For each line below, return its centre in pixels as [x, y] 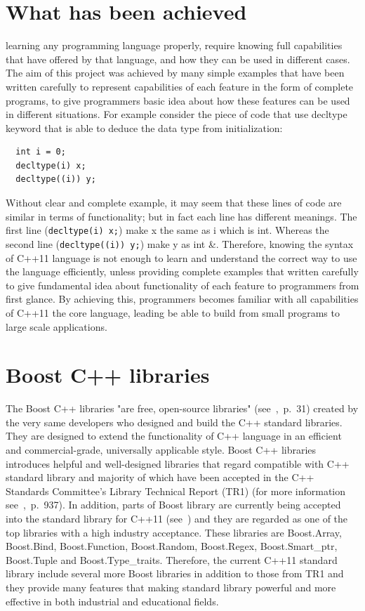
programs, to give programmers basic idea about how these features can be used [178, 100]
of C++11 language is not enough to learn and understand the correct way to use [181, 257]
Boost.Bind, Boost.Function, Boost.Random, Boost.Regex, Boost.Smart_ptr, [172, 546]
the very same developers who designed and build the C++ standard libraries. [174, 422]
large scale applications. [57, 326]
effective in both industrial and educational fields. [112, 601]
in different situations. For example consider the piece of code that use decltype [177, 114]
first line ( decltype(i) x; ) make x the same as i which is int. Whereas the [167, 230]
